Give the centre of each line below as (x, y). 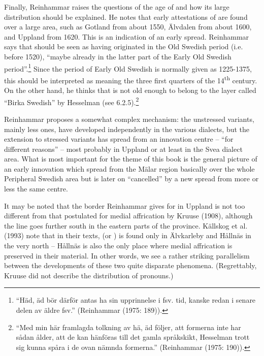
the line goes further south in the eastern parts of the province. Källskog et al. (126, 225)
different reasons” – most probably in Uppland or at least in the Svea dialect (123, 149)
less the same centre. (36, 189)
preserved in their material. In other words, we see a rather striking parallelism (127, 255)
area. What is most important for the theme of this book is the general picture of (131, 159)
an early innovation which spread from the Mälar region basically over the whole (129, 168)
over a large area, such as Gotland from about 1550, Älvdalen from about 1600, (128, 27)
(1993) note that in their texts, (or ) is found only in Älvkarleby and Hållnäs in (128, 235)
